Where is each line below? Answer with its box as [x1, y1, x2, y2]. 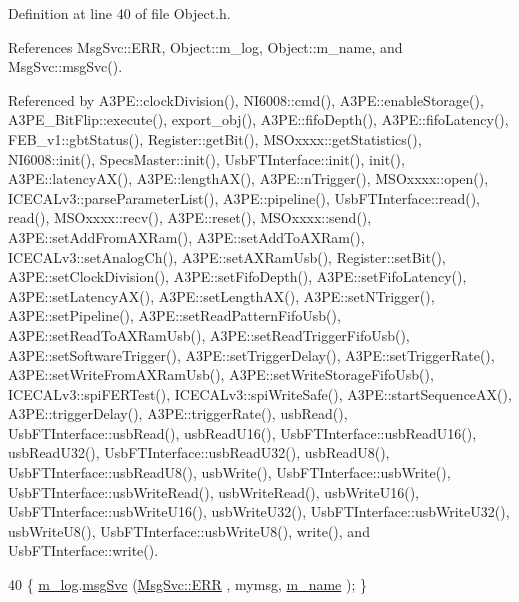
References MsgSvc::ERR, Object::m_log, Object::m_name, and [8, 36, 403, 57]
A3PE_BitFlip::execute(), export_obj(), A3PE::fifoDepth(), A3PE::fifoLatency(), [8, 109, 509, 130]
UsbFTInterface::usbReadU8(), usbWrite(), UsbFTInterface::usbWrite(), [8, 462, 451, 483]
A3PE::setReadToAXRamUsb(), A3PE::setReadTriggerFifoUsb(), [8, 324, 410, 345]
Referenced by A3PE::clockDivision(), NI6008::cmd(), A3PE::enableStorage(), [8, 89, 484, 110]
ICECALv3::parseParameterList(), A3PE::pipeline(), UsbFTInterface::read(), [8, 187, 481, 208]
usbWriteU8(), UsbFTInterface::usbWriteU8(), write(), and [8, 520, 370, 541]
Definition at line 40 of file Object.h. [8, 3, 231, 23]
